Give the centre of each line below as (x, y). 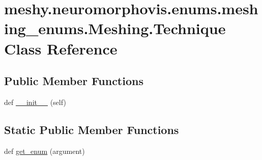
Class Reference (61, 48)
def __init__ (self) (35, 102)
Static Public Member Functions (92, 129)
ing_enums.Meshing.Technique (115, 28)
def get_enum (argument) (45, 151)
